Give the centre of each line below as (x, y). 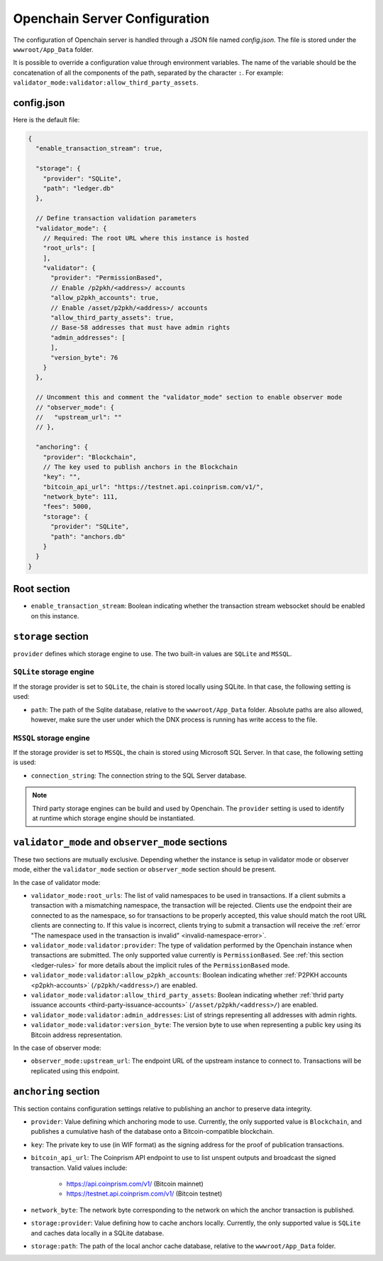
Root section (41, 589)
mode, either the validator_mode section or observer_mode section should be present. (145, 869)
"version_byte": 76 (84, 358)
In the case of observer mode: (57, 1048)
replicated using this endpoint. (75, 1070)
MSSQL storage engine (51, 738)
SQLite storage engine (54, 672)
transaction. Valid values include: (79, 1168)
